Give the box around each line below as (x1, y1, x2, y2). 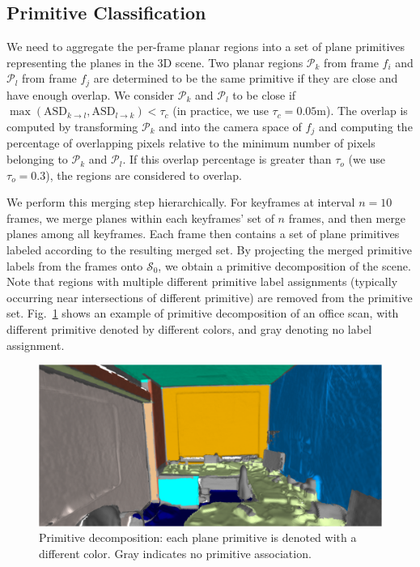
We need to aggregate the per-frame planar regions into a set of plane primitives (6, 38, 405, 55)
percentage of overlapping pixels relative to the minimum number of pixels (6, 134, 375, 151)
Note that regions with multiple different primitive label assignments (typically (6, 273, 398, 290)
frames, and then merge (288, 209, 406, 226)
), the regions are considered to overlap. (45, 166, 242, 183)
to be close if (232, 86, 296, 103)
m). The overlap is (316, 102, 408, 119)
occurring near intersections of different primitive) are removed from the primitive (6, 288, 413, 305)
